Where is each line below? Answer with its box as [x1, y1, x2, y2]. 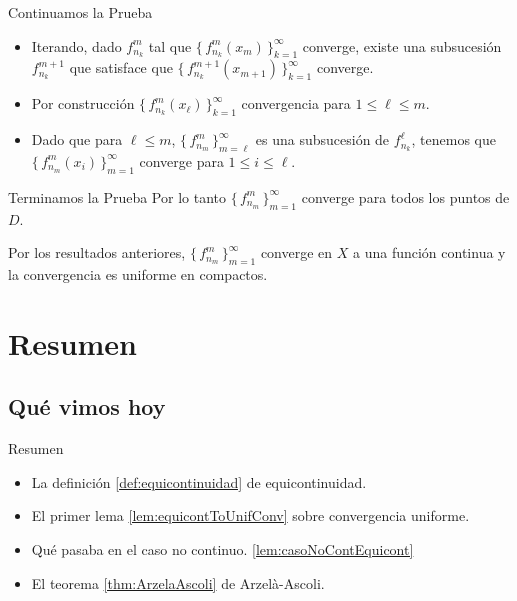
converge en [260, 242, 333, 263]
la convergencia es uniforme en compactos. [8, 263, 268, 284]
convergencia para [241, 93, 351, 114]
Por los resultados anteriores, [8, 242, 186, 263]
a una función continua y [353, 242, 506, 263]
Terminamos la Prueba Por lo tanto [8, 186, 226, 207]
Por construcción [31, 93, 135, 114]
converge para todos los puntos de [301, 186, 510, 207]
